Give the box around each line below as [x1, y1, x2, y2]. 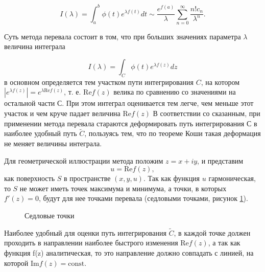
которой [4, 257, 29, 268]
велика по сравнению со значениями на [113, 86, 236, 97]
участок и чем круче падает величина [4, 108, 121, 118]
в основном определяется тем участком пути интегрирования [4, 76, 194, 87]
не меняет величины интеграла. [4, 138, 102, 148]
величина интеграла [4, 41, 65, 52]
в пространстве [63, 173, 111, 184]
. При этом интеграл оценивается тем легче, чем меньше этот [62, 98, 254, 108]
